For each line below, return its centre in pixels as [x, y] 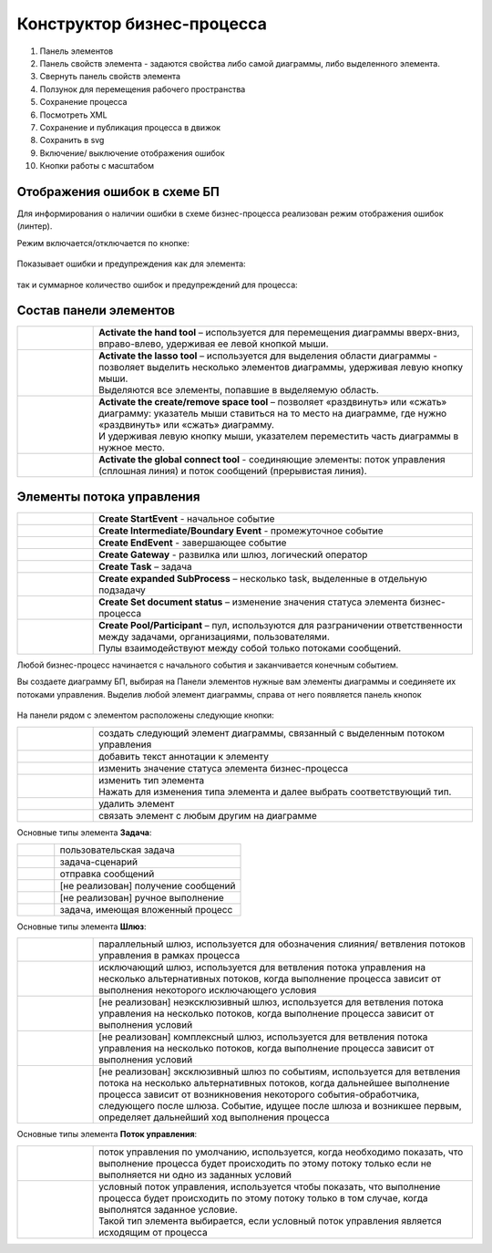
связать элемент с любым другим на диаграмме [208, 815]
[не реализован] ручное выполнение [142, 897]
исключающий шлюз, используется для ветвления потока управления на [262, 968]
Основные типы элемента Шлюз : [82, 927]
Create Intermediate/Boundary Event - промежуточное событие [241, 531]
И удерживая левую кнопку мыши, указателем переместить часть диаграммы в [279, 436]
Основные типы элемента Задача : [84, 832]
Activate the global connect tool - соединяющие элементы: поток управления [272, 460]
